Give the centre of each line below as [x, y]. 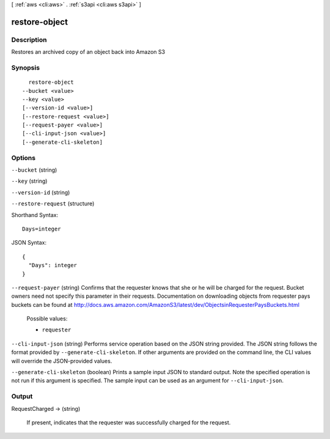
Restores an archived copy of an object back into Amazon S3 [88, 52]
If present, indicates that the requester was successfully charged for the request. [129, 422]
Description [29, 40]
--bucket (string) [34, 170]
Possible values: [47, 319]
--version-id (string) [41, 192]
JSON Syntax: [29, 243]
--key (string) [29, 181]
